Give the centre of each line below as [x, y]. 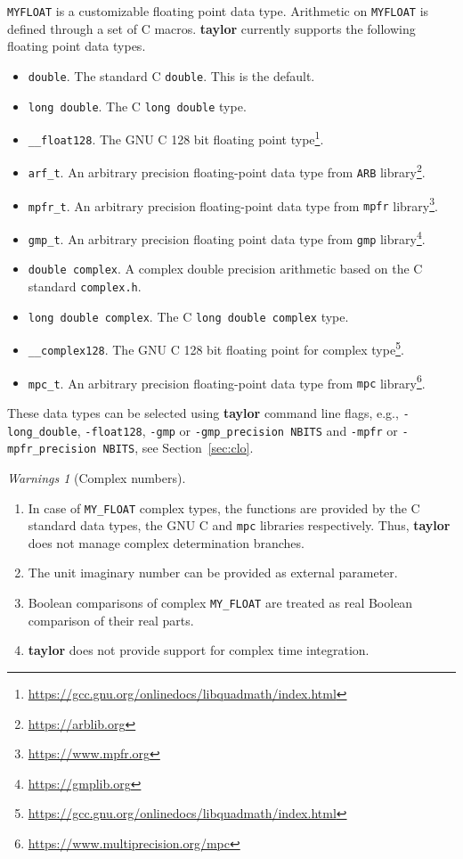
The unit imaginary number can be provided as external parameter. [213, 573]
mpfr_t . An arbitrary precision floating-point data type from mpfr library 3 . [233, 204]
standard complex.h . [85, 286]
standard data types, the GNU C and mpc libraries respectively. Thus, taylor [239, 525]
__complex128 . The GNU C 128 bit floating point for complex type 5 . [216, 348]
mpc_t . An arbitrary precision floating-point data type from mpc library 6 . [227, 381]
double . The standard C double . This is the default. [171, 75]
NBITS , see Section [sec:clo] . [178, 448]
